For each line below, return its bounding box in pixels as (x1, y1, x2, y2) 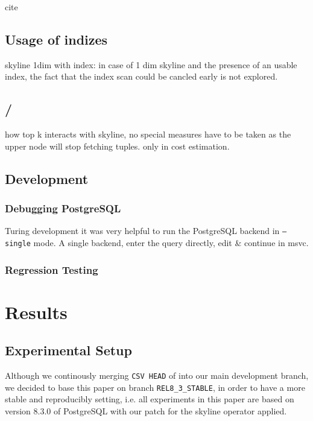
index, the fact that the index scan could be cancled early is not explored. (5, 70, 278, 83)
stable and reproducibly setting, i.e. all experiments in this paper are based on (5, 393, 294, 405)
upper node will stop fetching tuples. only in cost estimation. (5, 139, 230, 152)
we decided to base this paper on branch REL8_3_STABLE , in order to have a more (5, 381, 305, 393)
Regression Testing (5, 262, 98, 277)
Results (5, 299, 68, 324)
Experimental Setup (5, 341, 132, 359)
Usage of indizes (5, 30, 108, 48)
